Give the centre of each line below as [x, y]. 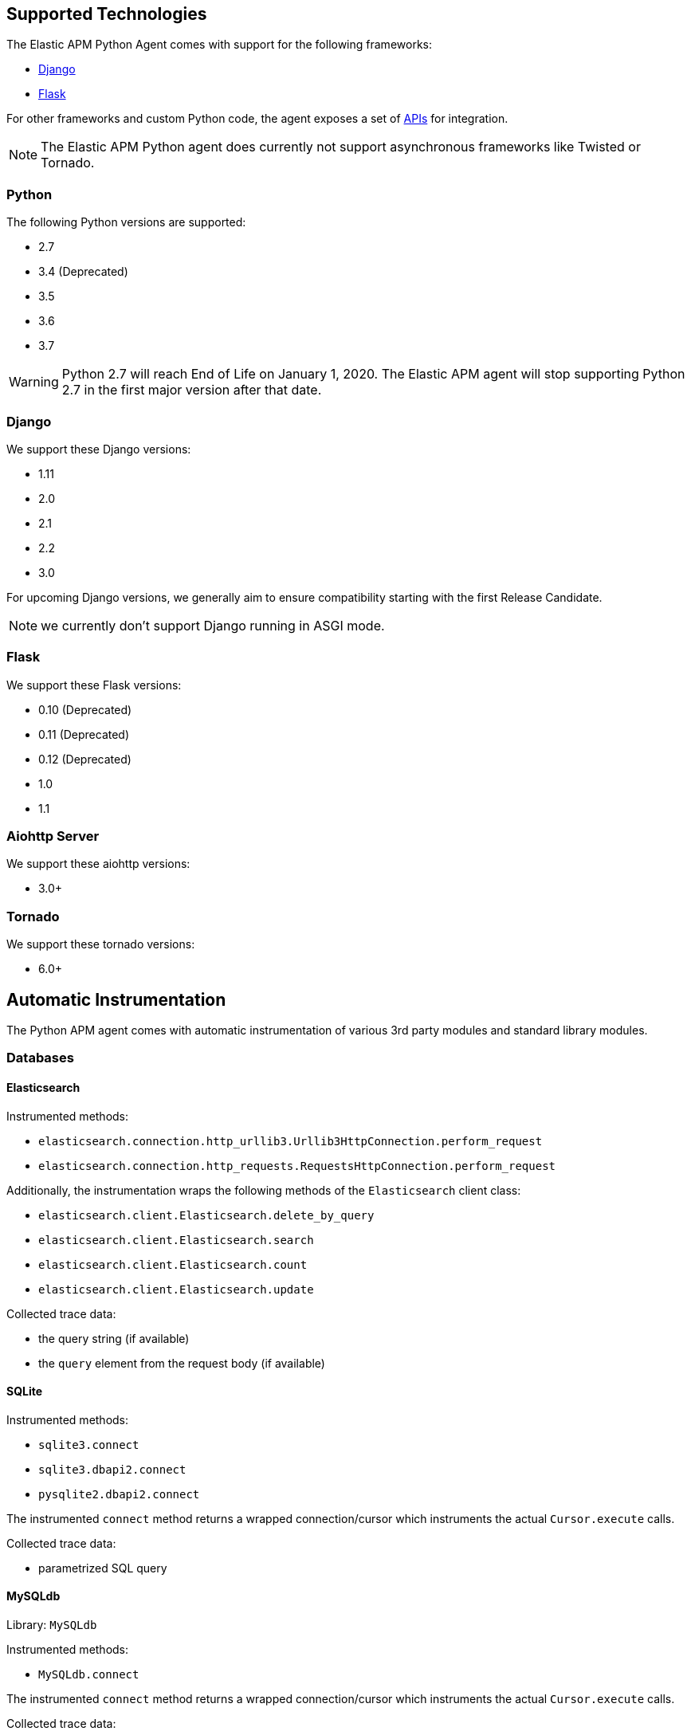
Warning [34, 382]
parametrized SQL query [103, 1568]
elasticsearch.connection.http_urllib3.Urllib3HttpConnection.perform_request [291, 1141]
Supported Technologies [107, 14]
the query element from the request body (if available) [182, 1363]
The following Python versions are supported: [126, 222]
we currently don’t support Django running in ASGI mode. [213, 625]
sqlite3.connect [89, 1445]
